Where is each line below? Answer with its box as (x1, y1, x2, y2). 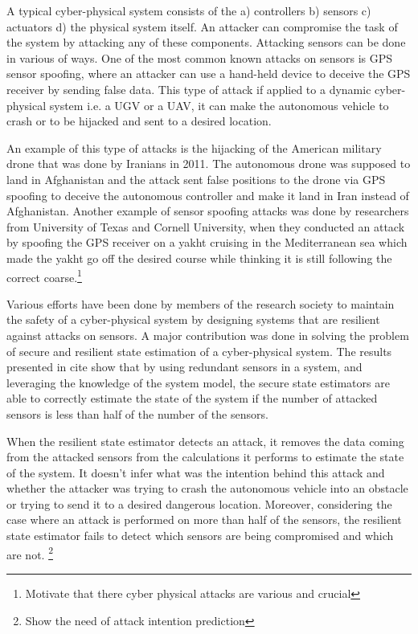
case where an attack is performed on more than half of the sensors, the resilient (6, 511, 402, 528)
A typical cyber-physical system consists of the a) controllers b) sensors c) (6, 2, 371, 18)
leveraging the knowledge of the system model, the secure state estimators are (6, 374, 390, 391)
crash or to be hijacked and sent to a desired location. (6, 112, 272, 129)
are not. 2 (6, 543, 53, 562)
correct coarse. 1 (6, 266, 82, 285)
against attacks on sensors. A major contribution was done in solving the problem (6, 326, 409, 343)
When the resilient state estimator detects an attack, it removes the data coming (6, 432, 404, 449)
